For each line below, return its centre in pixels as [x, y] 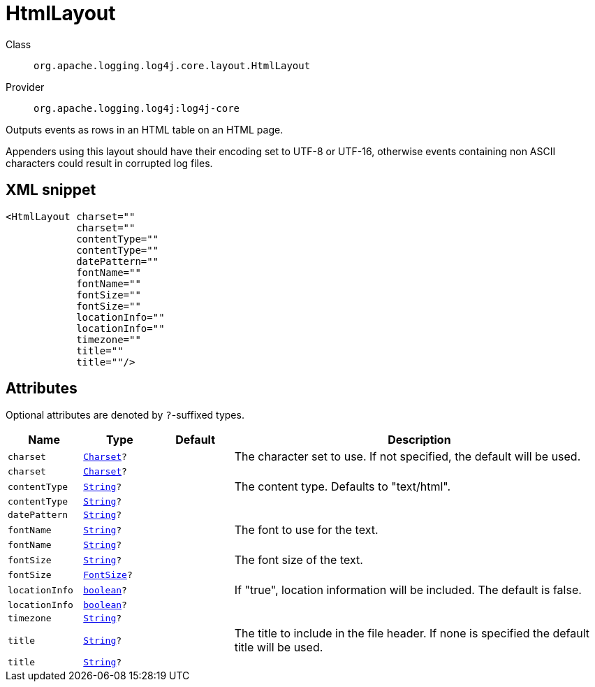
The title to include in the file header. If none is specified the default [412, 634]
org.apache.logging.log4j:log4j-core [137, 108]
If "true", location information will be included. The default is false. [408, 590]
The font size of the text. [299, 560]
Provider [25, 87]
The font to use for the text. [306, 530]
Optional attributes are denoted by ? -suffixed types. [125, 415]
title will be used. [279, 648]
